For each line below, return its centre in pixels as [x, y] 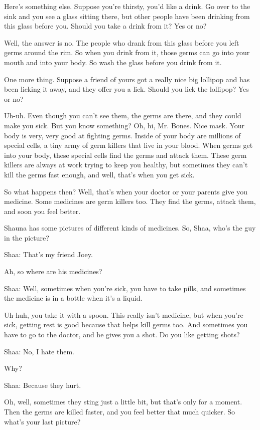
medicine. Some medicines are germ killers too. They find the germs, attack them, [130, 201]
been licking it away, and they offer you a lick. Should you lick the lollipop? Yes [126, 89]
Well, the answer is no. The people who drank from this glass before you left [122, 42]
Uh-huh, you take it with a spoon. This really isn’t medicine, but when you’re [124, 314]
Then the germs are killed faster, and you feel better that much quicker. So [119, 411]
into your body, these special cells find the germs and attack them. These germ [125, 155]
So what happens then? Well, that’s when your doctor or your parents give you [126, 191]
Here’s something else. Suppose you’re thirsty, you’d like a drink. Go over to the [127, 6]
